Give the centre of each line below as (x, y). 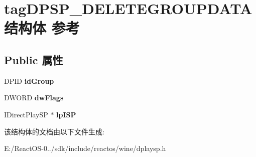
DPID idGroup (29, 81)
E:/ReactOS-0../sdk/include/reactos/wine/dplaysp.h (85, 148)
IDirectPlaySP (26, 114)
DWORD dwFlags (34, 98)
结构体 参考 (42, 28)
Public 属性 (34, 59)
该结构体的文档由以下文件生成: (54, 131)
